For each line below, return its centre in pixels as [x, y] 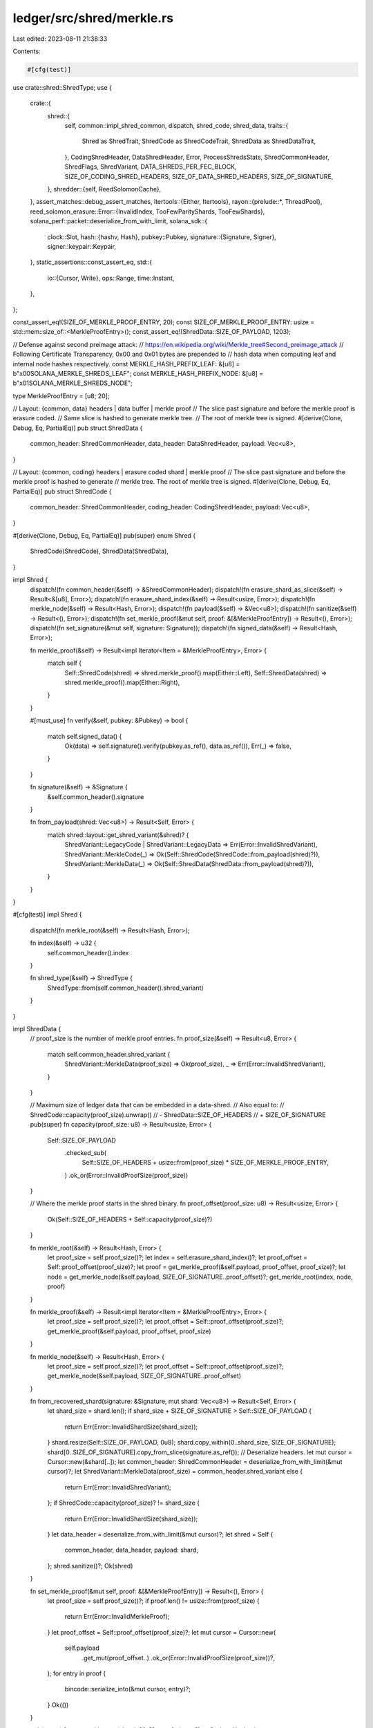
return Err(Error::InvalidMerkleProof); [117, 1617]
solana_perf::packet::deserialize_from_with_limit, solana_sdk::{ [119, 221]
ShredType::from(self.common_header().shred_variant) [125, 988]
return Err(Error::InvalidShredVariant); [118, 1487]
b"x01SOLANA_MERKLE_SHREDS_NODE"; [73, 383]
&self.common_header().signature [96, 797]
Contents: [27, 51]
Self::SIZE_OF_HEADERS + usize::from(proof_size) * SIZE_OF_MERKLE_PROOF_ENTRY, [205, 1163]
